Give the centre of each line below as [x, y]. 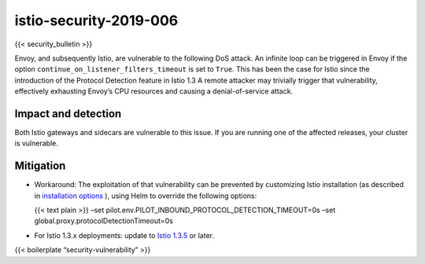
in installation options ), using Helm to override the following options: [146, 196]
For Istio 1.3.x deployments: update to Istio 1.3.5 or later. [124, 235]
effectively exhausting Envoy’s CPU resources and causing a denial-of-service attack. [154, 91]
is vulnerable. [36, 143]
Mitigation [40, 166]
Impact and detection [68, 114]
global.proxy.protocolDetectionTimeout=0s [103, 221]
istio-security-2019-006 [96, 20]
